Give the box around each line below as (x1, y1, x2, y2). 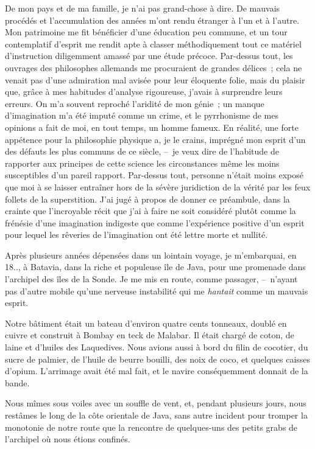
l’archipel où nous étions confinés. (5, 433, 130, 445)
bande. (5, 376, 30, 389)
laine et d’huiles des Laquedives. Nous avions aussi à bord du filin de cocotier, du (5, 341, 308, 353)
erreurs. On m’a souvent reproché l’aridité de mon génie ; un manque (5, 97, 264, 110)
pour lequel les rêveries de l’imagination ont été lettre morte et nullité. (5, 228, 268, 241)
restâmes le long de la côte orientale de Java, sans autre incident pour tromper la (5, 409, 308, 421)
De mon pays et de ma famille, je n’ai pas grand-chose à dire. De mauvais (5, 2, 280, 14)
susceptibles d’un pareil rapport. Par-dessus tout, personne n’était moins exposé (5, 169, 303, 181)
